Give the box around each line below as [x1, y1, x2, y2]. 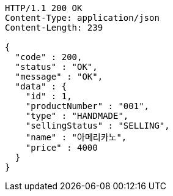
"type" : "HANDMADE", [25, 111, 129, 121]
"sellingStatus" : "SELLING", [25, 121, 170, 130]
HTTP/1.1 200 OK [5, 3, 83, 13]
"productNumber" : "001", [25, 101, 150, 111]
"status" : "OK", [15, 62, 98, 72]
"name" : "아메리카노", [25, 132, 127, 142]
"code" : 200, [15, 52, 83, 62]
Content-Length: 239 [5, 23, 103, 32]
